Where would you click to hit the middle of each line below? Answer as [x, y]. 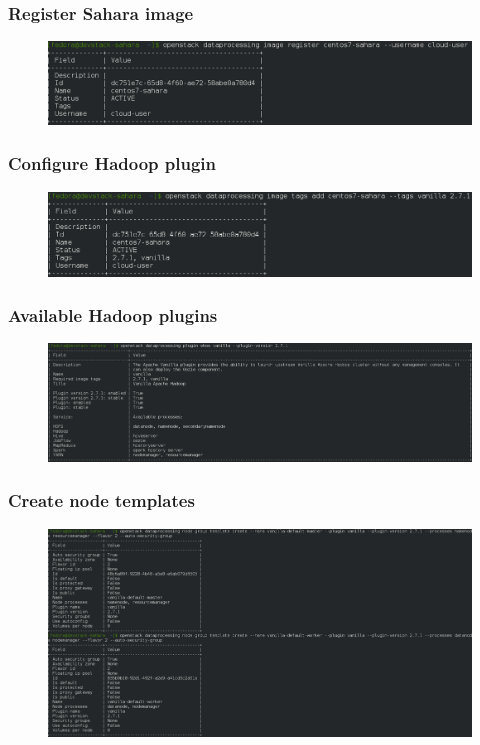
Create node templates [101, 500]
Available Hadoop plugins [113, 315]
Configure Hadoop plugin [112, 163]
